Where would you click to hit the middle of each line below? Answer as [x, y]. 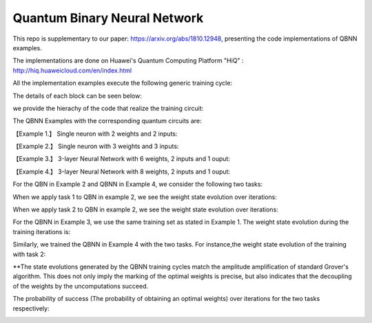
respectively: [31, 308]
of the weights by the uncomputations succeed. [81, 286]
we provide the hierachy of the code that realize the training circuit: [108, 108]
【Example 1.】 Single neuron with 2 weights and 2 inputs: [95, 134]
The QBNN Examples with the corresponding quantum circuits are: [107, 121]
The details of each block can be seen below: [77, 96]
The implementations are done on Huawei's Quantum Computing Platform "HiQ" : [128, 61]
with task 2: [29, 254]
